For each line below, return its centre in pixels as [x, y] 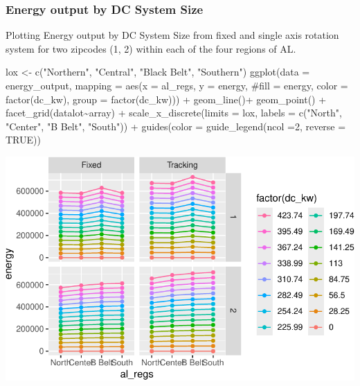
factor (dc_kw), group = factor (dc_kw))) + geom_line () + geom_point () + [166, 99]
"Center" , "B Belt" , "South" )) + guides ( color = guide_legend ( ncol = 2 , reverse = [176, 126]
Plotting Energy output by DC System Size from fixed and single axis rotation [172, 35]
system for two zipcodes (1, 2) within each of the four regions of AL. [151, 48]
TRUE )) [23, 140]
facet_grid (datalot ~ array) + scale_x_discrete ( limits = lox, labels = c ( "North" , [174, 113]
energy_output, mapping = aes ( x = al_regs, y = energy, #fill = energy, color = [177, 85]
